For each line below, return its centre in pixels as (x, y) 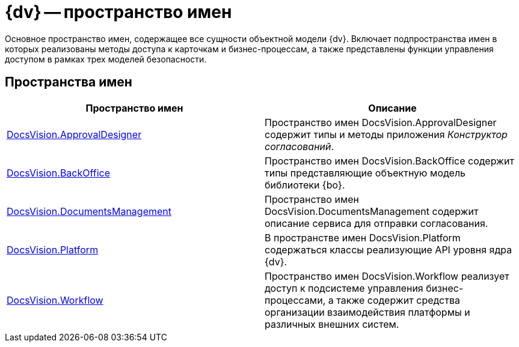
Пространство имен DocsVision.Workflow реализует (387, 276)
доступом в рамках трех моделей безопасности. (106, 59)
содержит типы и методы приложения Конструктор (386, 134)
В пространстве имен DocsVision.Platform (363, 237)
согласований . (299, 146)
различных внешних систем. (332, 324)
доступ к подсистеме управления (344, 288)
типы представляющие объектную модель (365, 173)
